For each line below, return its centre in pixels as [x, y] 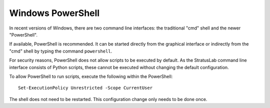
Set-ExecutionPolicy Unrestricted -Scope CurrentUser [85, 88]
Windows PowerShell [54, 13]
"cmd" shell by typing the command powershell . [61, 51]
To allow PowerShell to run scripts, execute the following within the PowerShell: [91, 76]
